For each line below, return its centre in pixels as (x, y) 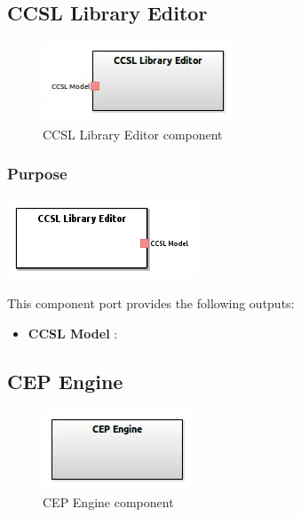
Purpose (37, 174)
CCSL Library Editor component (133, 134)
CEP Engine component (108, 502)
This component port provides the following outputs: (151, 303)
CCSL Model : (73, 333)
